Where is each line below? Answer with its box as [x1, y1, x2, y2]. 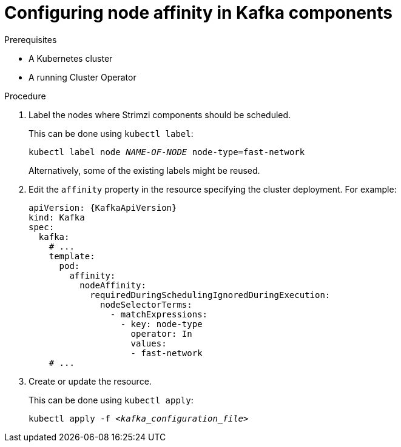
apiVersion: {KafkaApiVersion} [29, 202, 177, 213]
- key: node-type [120, 319, 203, 329]
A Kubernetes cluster [29, 53, 113, 64]
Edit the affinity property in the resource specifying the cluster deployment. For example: [29, 184, 397, 194]
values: [130, 338, 167, 348]
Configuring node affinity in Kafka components [4, 2, 393, 23]
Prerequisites [4, 34, 57, 45]
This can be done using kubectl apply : [29, 394, 194, 405]
